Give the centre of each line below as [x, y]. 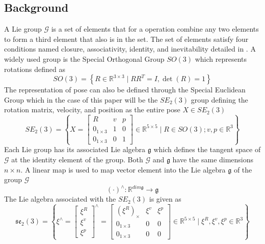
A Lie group [23, 29]
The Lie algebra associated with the [60, 199]
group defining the [219, 99]
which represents [221, 58]
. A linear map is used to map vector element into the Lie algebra [123, 169]
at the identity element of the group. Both [77, 160]
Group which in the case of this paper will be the [81, 99]
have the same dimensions [213, 160]
